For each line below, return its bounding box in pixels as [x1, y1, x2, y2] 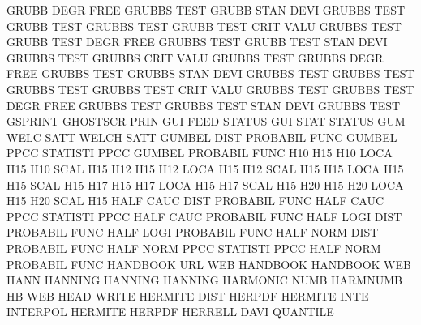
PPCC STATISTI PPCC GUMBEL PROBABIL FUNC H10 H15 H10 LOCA [6, 144, 393, 161]
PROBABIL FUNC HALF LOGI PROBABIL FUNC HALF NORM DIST [6, 224, 379, 241]
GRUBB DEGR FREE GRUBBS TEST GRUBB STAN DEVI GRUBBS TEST [6, 2, 406, 18]
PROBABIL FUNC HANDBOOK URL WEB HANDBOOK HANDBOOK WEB [6, 255, 411, 272]
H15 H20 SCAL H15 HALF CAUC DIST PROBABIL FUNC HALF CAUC [6, 192, 384, 209]
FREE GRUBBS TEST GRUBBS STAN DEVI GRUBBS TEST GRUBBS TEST [6, 65, 415, 82]
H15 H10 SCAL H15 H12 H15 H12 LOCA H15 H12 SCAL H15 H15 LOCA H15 [6, 160, 404, 177]
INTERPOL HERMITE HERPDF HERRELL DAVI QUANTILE [6, 303, 334, 320]
